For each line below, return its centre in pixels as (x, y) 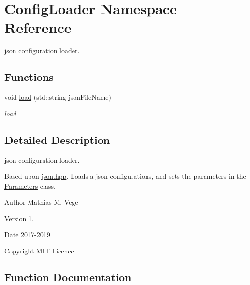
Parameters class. (30, 185)
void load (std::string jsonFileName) (58, 97)
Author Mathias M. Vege (41, 202)
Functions (29, 77)
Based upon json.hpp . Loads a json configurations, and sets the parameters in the (125, 176)
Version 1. (19, 218)
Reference (38, 27)
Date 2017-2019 (27, 234)
